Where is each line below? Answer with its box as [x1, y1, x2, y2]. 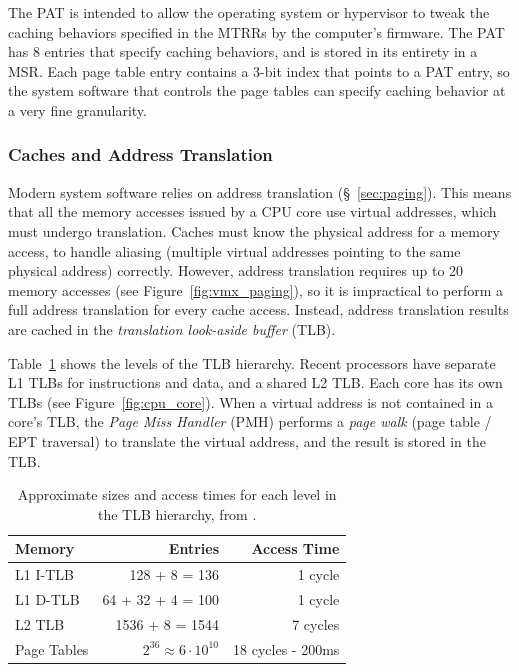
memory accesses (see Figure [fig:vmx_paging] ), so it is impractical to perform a [8, 279, 504, 300]
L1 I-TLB [15, 564, 74, 585]
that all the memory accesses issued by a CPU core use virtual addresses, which [8, 201, 497, 222]
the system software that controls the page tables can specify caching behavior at [8, 80, 506, 101]
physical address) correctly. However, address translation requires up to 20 [8, 260, 464, 281]
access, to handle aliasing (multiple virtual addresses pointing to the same [8, 240, 461, 261]
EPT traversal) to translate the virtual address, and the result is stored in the [8, 430, 486, 451]
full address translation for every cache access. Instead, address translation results [8, 299, 509, 320]
